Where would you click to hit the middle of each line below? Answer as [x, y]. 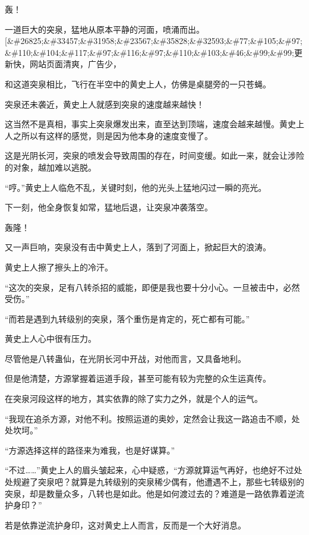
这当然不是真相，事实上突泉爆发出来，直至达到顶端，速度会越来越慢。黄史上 [154, 124]
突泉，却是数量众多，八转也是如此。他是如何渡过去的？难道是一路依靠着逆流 [154, 493]
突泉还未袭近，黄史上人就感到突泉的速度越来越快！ [105, 104]
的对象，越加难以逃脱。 [51, 167]
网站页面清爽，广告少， [75, 64]
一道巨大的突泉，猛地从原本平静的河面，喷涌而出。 [105, 29]
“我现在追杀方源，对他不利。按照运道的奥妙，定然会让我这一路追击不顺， [148, 418]
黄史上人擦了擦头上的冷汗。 [59, 267]
